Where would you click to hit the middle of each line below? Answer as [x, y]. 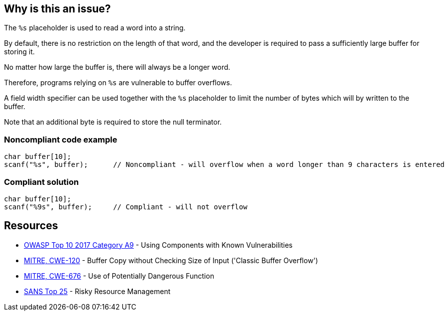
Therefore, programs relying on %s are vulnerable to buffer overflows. [118, 83]
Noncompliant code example [61, 139]
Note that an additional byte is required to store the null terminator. [113, 122]
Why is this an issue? [57, 9]
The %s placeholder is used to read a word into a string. [95, 28]
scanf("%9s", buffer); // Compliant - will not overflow [126, 207]
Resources [31, 226]
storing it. [19, 52]
